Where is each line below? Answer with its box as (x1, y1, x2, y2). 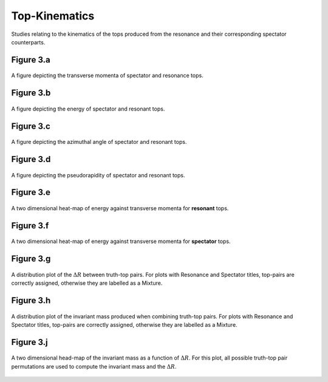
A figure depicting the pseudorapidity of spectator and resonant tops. (11, 171, 185, 179)
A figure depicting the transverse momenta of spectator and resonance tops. (11, 72, 203, 79)
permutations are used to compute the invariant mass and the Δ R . (11, 363, 177, 370)
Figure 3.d (11, 154, 51, 164)
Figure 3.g (11, 254, 51, 264)
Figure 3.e (11, 187, 51, 197)
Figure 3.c (11, 121, 51, 131)
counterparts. (11, 38, 46, 46)
